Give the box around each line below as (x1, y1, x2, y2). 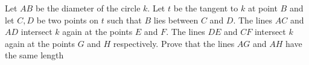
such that (107, 13, 142, 26)
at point (247, 2, 278, 14)
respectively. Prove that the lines (113, 37, 235, 49)
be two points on (36, 13, 99, 26)
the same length (5, 49, 64, 61)
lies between (153, 13, 199, 26)
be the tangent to (173, 2, 238, 14)
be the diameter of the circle (35, 2, 141, 14)
